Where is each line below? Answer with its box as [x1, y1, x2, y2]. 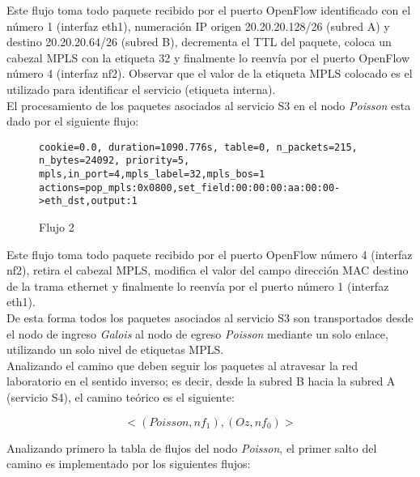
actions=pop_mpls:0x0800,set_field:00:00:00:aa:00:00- [39, 181, 341, 194]
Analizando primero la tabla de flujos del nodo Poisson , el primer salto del [6, 439, 377, 456]
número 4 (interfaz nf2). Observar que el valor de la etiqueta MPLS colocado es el [6, 65, 413, 82]
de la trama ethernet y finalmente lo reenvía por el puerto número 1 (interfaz [6, 277, 389, 294]
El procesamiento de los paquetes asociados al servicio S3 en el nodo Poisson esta [6, 96, 411, 113]
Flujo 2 [39, 219, 74, 236]
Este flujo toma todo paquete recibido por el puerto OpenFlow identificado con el [6, 2, 411, 18]
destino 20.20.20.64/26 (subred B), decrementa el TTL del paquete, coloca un [6, 33, 392, 50]
